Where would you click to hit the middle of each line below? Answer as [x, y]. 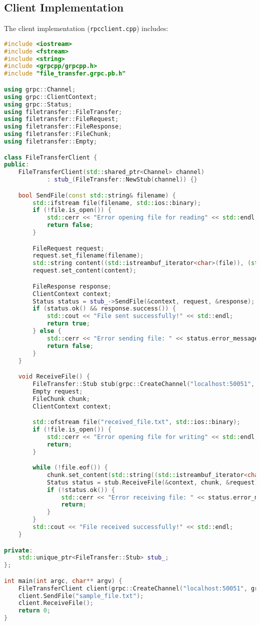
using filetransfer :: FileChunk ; [58, 134]
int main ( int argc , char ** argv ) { [63, 581]
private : [18, 550]
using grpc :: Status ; [38, 104]
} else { [47, 331]
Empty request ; [58, 391]
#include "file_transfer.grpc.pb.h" [65, 74]
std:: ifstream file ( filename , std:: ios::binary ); [117, 203]
